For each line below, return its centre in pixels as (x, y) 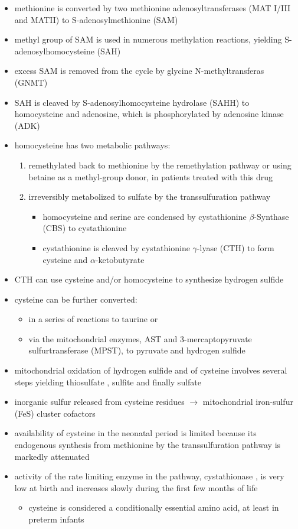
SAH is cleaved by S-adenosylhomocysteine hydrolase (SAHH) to (132, 102)
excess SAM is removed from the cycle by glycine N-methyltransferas (139, 71)
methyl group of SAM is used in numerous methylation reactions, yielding (148, 39)
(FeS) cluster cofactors (55, 413)
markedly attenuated (52, 456)
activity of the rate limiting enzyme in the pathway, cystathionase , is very (149, 476)
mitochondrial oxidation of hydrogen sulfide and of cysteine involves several (151, 370)
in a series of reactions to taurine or (93, 319)
